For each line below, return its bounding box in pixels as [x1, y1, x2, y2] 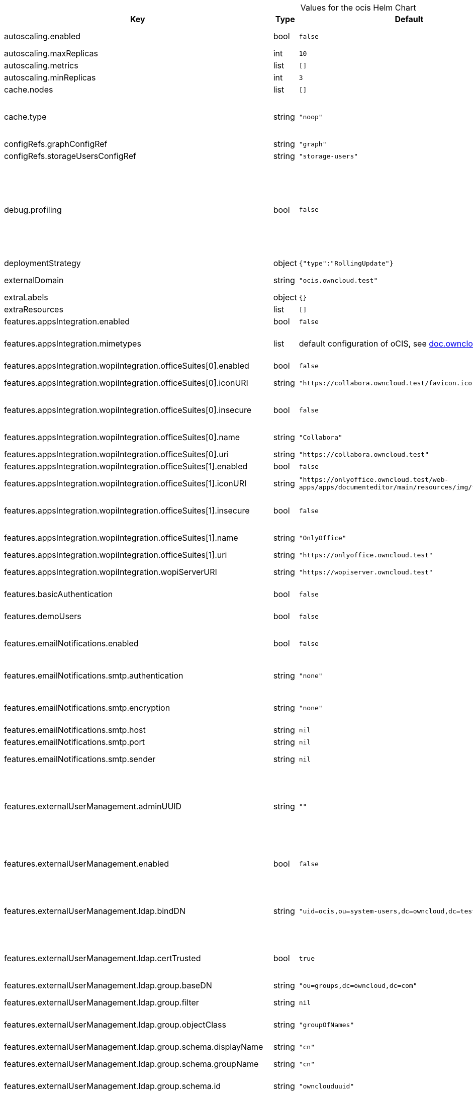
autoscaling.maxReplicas [4, 48, 98, 58]
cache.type [4, 112, 47, 122]
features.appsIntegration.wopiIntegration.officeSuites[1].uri [4, 550, 227, 560]
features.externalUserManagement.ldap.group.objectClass [4, 1020, 226, 1030]
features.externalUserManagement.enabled [4, 859, 169, 869]
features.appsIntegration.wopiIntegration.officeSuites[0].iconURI [4, 378, 248, 388]
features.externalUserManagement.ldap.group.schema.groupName [4, 1059, 259, 1069]
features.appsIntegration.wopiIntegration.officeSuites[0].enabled [4, 361, 249, 371]
